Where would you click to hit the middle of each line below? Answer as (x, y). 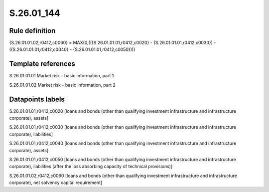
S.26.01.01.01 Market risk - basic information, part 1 (62, 76)
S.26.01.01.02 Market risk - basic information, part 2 (62, 85)
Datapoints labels (37, 99)
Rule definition (32, 31)
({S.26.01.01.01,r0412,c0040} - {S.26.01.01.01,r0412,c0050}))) (72, 49)
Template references (42, 64)
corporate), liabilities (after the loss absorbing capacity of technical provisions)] (91, 167)
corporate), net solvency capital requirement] (56, 183)
